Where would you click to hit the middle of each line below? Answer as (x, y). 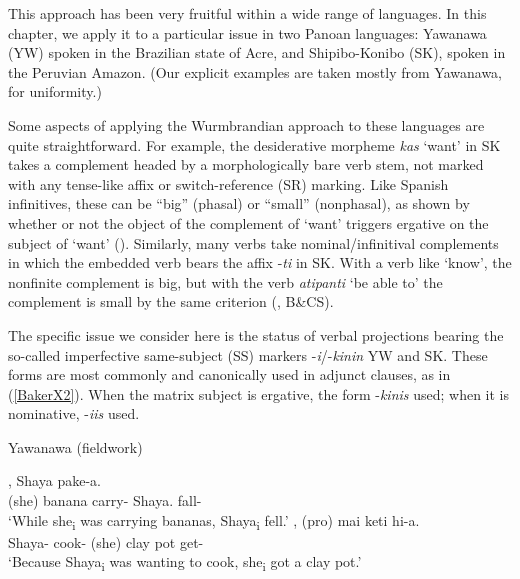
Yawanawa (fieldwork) (75, 446)
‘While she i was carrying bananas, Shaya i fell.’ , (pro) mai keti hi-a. (214, 521)
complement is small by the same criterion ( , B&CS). (171, 301)
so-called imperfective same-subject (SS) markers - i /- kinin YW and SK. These (248, 354)
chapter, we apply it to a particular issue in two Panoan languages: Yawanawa (247, 32)
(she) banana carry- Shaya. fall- (105, 500)
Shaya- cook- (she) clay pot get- (106, 541)
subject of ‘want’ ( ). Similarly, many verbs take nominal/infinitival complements (253, 242)
